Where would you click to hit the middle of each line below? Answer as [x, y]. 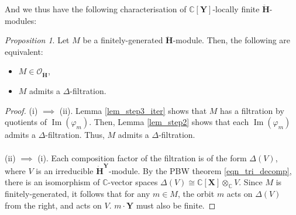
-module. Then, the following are [232, 40]
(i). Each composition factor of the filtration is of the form [142, 157]
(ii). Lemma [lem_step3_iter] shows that [133, 110]
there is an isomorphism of [52, 182]
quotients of [26, 122]
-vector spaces [133, 182]
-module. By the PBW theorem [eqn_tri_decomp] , [200, 170]
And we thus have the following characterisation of [96, 9]
